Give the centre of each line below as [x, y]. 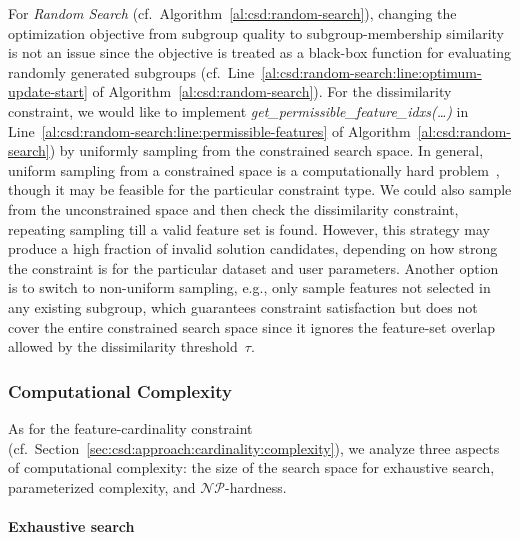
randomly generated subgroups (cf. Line [131, 71]
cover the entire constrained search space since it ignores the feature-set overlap [252, 326]
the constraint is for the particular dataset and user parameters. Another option [253, 267]
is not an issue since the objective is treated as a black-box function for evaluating [259, 52]
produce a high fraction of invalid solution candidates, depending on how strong [253, 248]
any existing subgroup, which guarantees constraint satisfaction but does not [243, 306]
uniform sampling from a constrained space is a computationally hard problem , [254, 169]
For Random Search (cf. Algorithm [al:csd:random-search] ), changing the [232, 13]
